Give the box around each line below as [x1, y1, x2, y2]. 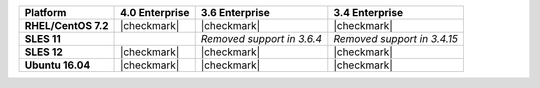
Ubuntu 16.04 [24, 58, 91, 72]
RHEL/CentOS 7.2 [24, 19, 109, 32]
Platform [24, 6, 67, 19]
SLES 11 [24, 32, 62, 45]
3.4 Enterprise [333, 6, 404, 19]
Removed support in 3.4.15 [333, 32, 459, 45]
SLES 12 [24, 45, 64, 59]
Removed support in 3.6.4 [200, 32, 323, 45]
